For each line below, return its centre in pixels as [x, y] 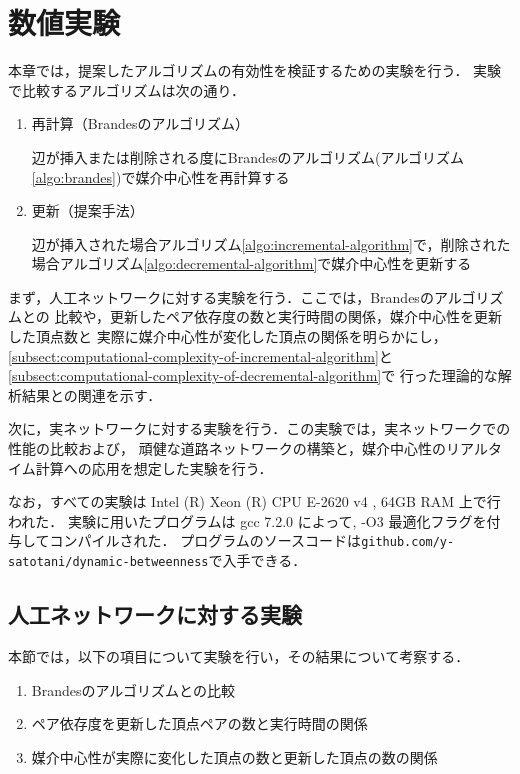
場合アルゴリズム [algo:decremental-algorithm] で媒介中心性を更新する [251, 263]
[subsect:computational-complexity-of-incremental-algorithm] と [200, 355]
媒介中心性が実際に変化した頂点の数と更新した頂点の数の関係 [234, 756]
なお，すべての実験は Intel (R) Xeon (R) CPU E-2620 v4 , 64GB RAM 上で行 [254, 501]
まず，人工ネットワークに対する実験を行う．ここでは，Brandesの [221, 296]
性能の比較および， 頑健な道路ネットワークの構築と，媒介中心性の [227, 448]
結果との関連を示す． [91, 394]
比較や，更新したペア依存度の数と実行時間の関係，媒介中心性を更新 [278, 316]
